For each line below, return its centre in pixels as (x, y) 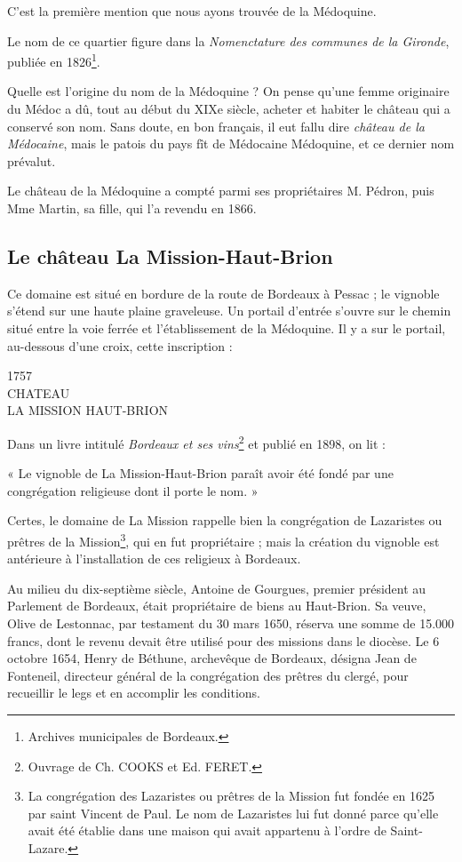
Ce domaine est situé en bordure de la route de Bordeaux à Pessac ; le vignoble (223, 293)
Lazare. (48, 847)
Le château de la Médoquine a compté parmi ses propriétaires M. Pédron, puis (221, 191)
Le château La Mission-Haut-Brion (170, 255)
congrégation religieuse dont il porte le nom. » (133, 490)
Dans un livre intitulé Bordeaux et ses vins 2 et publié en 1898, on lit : (196, 442)
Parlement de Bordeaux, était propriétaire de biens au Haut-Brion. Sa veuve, (217, 606)
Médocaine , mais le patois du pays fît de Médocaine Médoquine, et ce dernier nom (231, 144)
